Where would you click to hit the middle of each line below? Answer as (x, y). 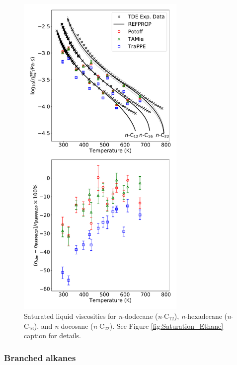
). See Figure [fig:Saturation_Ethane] (166, 326)
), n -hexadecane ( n (202, 316)
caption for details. (52, 335)
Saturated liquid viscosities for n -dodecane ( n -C (97, 316)
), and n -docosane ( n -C (69, 326)
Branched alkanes (40, 357)
